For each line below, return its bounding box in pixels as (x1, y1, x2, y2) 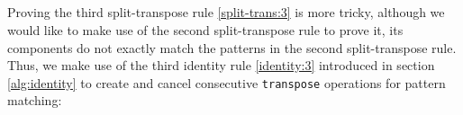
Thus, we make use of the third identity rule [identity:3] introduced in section (7, 56, 435, 75)
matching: (7, 91, 62, 110)
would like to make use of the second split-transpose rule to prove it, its (7, 20, 404, 39)
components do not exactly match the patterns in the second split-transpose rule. (7, 38, 457, 57)
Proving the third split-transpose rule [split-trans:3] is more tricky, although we (7, 3, 445, 22)
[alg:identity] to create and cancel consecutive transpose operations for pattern (7, 73, 446, 92)
